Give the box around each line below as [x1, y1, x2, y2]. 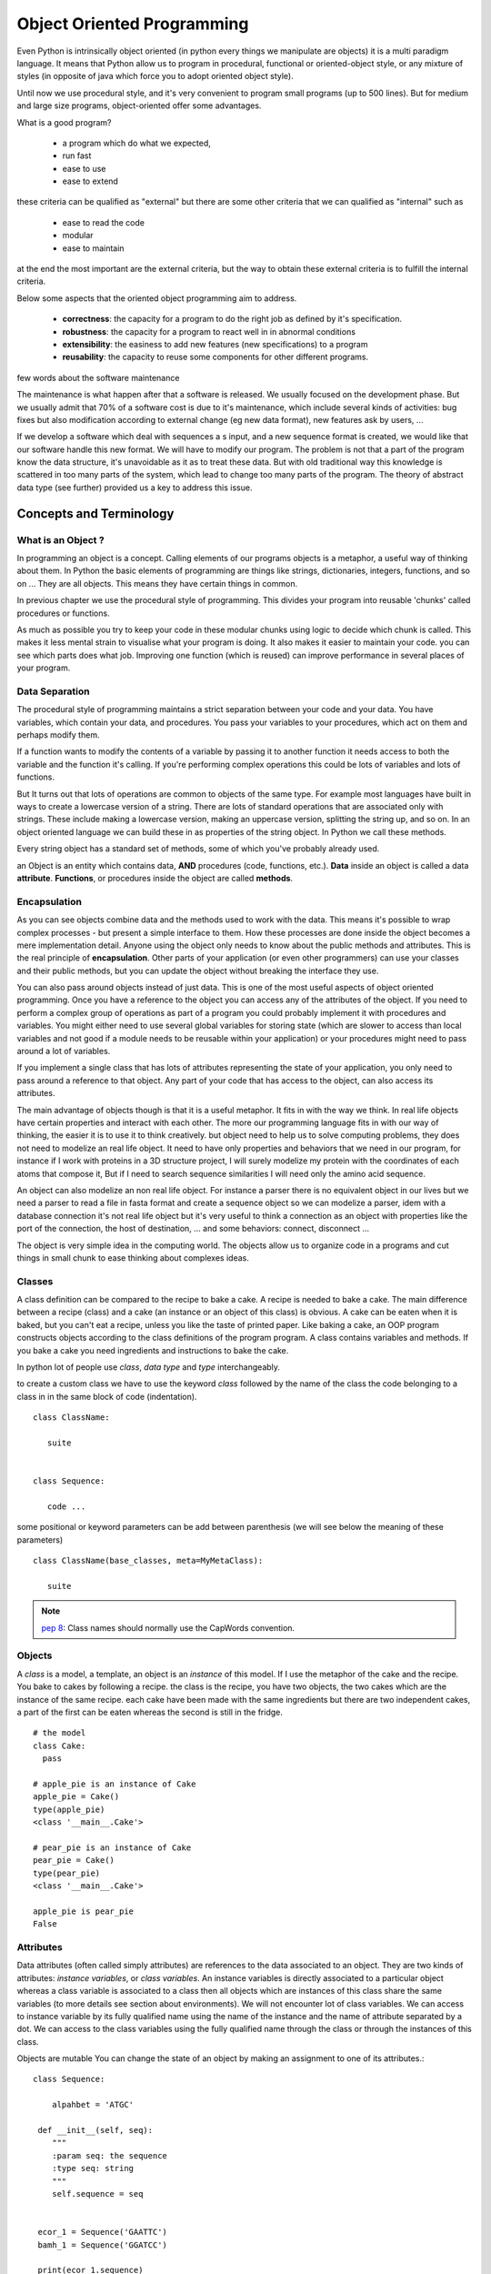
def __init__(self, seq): [37, 2125, 154, 2136]
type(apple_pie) [33, 1804, 105, 1815]
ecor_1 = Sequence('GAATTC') [37, 2227, 168, 2238]
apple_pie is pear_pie [33, 1906, 135, 1917]
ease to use [62, 163, 106, 174]
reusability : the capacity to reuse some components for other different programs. [62, 351, 368, 363]
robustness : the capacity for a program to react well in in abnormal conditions [62, 326, 356, 337]
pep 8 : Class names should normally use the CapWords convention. [41, 1622, 296, 1633]
